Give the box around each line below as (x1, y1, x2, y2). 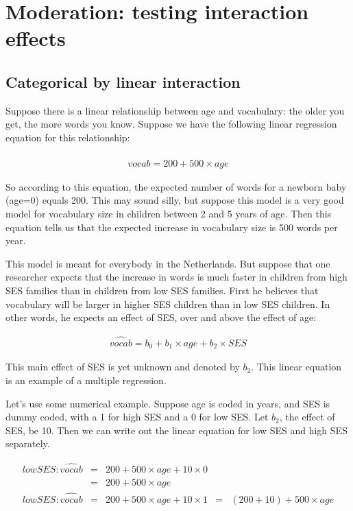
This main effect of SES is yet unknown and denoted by (5, 359, 240, 374)
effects (5, 24, 66, 52)
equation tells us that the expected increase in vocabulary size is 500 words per (5, 219, 338, 234)
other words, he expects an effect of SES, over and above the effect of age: (5, 310, 317, 324)
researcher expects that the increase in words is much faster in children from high (5, 270, 348, 284)
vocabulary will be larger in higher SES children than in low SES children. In (5, 296, 330, 311)
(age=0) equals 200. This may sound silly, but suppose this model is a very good (5, 193, 344, 207)
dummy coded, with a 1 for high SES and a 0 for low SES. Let (5, 409, 269, 424)
